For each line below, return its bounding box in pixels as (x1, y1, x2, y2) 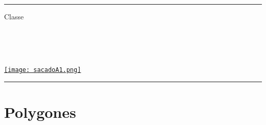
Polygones (4, 102, 76, 122)
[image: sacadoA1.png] (4, 66, 81, 74)
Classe (4, 11, 24, 21)
